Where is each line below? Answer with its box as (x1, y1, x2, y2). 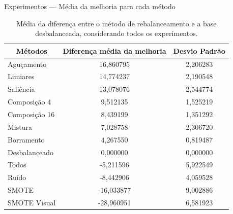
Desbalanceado (8, 147, 54, 157)
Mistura (8, 121, 32, 132)
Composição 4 (8, 96, 51, 107)
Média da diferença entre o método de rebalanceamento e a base (16, 18, 217, 28)
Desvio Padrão (173, 45, 225, 56)
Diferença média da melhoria (63, 45, 166, 56)
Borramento (8, 134, 45, 145)
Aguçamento (8, 58, 47, 69)
